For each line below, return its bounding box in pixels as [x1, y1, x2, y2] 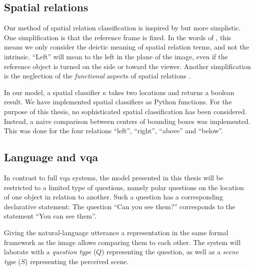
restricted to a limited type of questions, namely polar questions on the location [4, 182, 244, 192]
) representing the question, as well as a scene [102, 246, 239, 257]
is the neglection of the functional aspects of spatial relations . [4, 71, 191, 81]
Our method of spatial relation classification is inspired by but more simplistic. [4, 23, 241, 33]
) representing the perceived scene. [25, 256, 129, 266]
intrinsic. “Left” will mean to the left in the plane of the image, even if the [4, 51, 228, 61]
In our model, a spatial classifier [4, 87, 101, 97]
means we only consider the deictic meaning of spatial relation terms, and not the [4, 42, 250, 52]
